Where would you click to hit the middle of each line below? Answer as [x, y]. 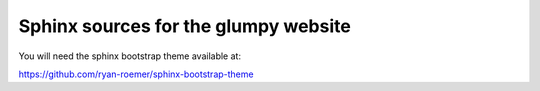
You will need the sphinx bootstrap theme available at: [130, 56]
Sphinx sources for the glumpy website [185, 26]
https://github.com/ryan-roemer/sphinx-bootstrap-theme [136, 74]
